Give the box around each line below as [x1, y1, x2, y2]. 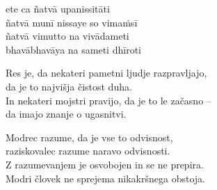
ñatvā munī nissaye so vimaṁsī [6, 15, 138, 29]
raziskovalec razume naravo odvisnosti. [6, 143, 170, 158]
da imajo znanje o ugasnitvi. [6, 106, 127, 121]
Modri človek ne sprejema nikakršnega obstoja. [6, 171, 205, 185]
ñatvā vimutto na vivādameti [6, 29, 129, 43]
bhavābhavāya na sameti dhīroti [6, 42, 141, 56]
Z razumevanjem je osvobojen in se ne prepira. [6, 157, 204, 171]
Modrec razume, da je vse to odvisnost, [6, 129, 173, 144]
